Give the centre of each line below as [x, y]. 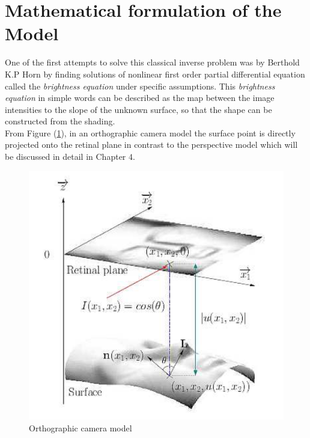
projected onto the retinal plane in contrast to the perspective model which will [151, 144]
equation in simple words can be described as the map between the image [140, 98]
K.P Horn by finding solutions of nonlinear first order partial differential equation [155, 74]
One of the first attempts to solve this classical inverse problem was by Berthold [152, 62]
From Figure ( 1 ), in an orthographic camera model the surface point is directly [150, 132]
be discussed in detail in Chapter [65, 157]
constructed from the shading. [60, 121]
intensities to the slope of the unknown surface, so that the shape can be [138, 109]
